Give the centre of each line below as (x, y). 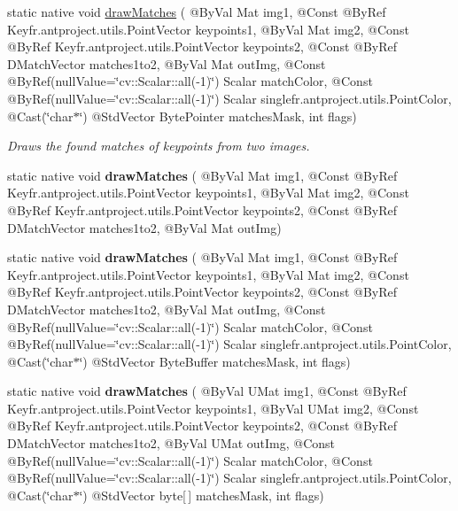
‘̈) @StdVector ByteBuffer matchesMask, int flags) (215, 361)
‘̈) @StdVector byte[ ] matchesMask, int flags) (202, 495)
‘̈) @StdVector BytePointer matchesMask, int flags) (218, 116)
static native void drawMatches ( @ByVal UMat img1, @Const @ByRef (207, 391)
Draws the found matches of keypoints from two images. (159, 146)
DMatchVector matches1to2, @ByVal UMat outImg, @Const (171, 443)
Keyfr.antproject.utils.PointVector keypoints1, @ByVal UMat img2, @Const (213, 408)
